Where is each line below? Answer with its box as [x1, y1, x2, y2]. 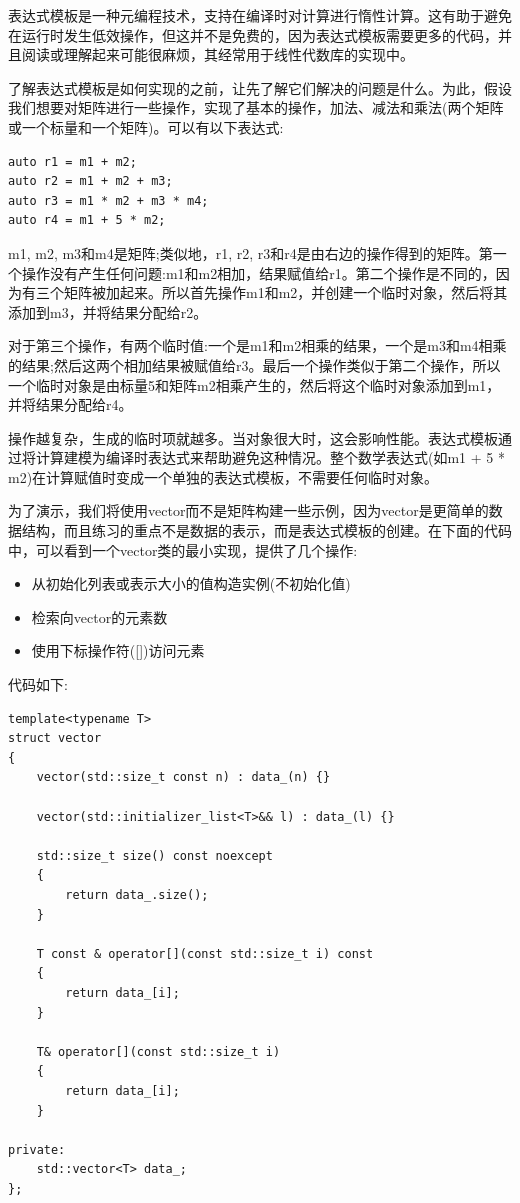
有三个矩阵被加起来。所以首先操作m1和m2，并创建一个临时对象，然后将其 [21, 282, 508, 303]
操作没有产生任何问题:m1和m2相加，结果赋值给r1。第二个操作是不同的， [21, 262, 496, 283]
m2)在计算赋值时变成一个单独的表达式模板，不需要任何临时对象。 [8, 466, 439, 487]
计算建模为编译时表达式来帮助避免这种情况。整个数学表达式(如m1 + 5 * [35, 447, 505, 468]
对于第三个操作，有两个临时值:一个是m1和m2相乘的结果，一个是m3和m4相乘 [8, 335, 507, 356]
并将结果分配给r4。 [8, 394, 133, 415]
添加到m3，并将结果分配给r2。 [8, 301, 208, 322]
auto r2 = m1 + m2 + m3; [8, 174, 173, 189]
